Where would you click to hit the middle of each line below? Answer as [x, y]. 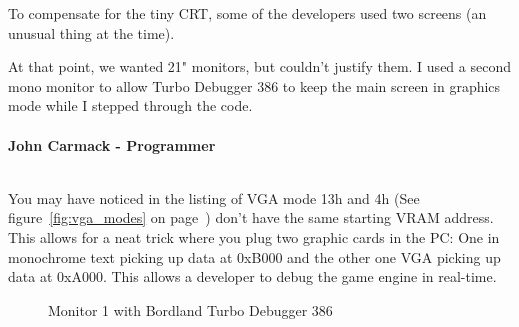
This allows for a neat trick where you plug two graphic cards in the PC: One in [254, 236]
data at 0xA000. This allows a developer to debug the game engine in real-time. [252, 276]
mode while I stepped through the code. [130, 105]
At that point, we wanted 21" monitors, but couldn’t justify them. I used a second [259, 66]
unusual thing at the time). [91, 32]
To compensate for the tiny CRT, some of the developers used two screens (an [247, 13]
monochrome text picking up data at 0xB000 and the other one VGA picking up [254, 256]
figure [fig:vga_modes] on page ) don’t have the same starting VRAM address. [251, 217]
